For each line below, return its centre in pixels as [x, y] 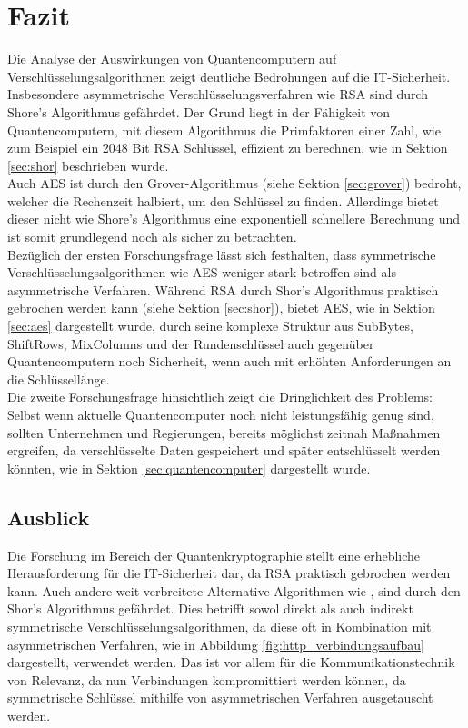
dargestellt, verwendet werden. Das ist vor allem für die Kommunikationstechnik [231, 662]
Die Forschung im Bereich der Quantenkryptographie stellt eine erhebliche [214, 555]
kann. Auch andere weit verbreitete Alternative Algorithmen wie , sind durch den [234, 590]
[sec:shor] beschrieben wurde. [88, 165]
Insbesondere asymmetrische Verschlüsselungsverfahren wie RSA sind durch [218, 94]
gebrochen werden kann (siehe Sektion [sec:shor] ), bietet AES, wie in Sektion [221, 308]
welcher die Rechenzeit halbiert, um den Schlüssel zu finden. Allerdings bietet [223, 200]
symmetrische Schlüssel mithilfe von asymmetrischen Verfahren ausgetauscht [220, 698]
